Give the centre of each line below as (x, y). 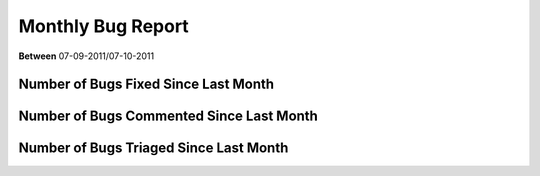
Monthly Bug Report (103, 26)
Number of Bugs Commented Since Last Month (168, 116)
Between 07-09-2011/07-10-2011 (86, 56)
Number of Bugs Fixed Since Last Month (146, 84)
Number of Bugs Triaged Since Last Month (153, 148)
